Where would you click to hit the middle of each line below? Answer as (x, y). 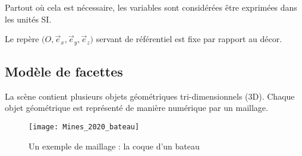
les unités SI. (28, 19)
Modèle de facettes (64, 71)
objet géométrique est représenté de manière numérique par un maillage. (136, 108)
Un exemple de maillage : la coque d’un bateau (114, 146)
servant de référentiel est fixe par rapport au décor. (189, 39)
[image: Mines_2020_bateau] (84, 127)
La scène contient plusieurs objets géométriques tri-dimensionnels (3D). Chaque (150, 96)
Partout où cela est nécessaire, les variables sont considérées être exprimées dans (151, 7)
